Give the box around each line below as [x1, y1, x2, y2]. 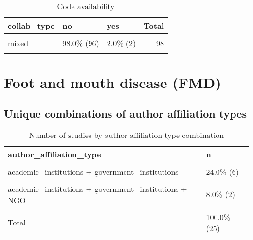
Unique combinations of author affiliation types [4, 105, 247, 120]
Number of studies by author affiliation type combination [29, 129, 224, 140]
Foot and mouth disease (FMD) [4, 72, 221, 92]
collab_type [8, 20, 55, 31]
